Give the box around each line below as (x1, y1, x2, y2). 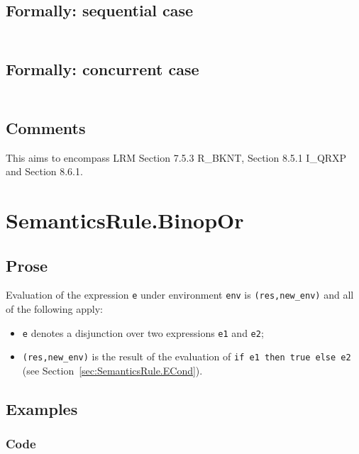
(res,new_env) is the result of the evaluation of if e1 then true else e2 (22, 349, 351, 364)
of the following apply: (6, 301, 103, 316)
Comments (6, 116, 86, 138)
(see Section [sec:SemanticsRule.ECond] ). (22, 362, 203, 377)
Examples (6, 397, 78, 419)
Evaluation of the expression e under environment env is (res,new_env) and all (6, 287, 354, 302)
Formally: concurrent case (6, 58, 199, 80)
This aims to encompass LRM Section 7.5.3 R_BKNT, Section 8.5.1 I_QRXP (6, 150, 347, 165)
